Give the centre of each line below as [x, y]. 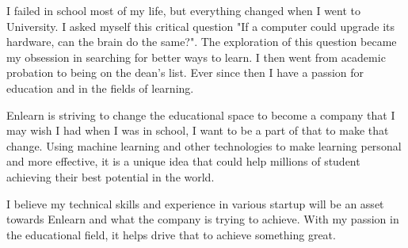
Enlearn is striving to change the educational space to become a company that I [201, 114]
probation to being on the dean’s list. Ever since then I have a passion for [185, 72]
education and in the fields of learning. [100, 88]
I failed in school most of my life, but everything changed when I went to [184, 10]
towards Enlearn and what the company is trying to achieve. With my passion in [203, 219]
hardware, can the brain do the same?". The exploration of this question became [202, 42]
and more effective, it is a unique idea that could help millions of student [183, 161]
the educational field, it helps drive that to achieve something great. [171, 234]
